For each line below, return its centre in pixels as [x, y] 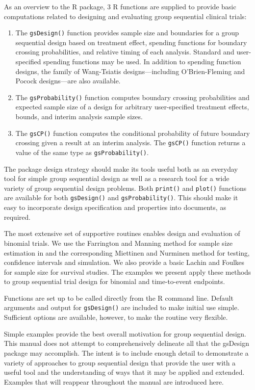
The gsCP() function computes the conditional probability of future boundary [133, 133]
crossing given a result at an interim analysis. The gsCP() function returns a [130, 143]
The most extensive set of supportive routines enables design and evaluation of [122, 233]
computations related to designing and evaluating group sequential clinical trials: [125, 16]
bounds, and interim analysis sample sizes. [79, 117]
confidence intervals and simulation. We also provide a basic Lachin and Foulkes [124, 262]
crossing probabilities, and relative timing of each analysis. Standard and [125, 52]
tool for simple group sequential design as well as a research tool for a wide [117, 178]
